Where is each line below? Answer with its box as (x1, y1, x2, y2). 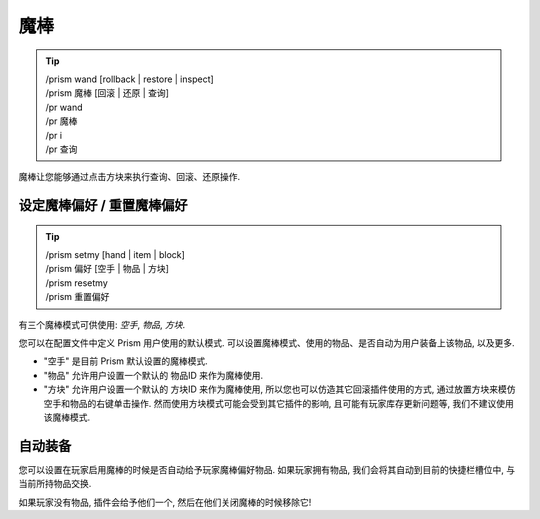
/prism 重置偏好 (45, 291, 110, 303)
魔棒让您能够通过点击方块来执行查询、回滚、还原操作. (18, 171, 241, 183)
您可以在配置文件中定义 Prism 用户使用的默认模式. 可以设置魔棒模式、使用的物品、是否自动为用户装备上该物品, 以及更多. (18, 337, 515, 349)
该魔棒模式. (43, 411, 91, 423)
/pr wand (45, 101, 83, 113)
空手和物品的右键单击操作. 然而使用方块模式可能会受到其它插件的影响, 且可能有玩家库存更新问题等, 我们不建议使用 (43, 397, 514, 409)
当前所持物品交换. (18, 478, 92, 490)
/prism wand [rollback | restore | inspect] (45, 73, 214, 85)
